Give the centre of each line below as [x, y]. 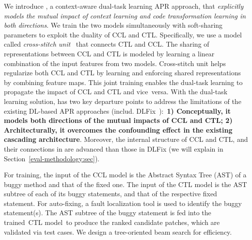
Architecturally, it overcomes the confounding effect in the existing [118, 129]
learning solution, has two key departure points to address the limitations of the [123, 101]
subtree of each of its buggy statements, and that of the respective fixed [110, 194]
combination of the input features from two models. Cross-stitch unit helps [115, 63]
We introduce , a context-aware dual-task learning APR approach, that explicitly [124, 6]
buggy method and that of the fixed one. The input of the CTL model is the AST [126, 184]
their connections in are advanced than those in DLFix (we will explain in [114, 148]
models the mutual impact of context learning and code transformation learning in [125, 15]
